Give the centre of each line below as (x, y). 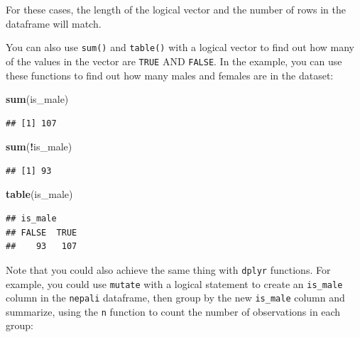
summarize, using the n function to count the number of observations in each (173, 311)
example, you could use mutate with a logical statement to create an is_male (174, 283)
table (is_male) (39, 194)
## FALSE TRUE (42, 232)
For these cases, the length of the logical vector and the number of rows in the (176, 9)
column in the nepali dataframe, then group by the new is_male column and (175, 298)
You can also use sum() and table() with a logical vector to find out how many (180, 47)
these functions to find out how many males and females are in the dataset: (170, 75)
